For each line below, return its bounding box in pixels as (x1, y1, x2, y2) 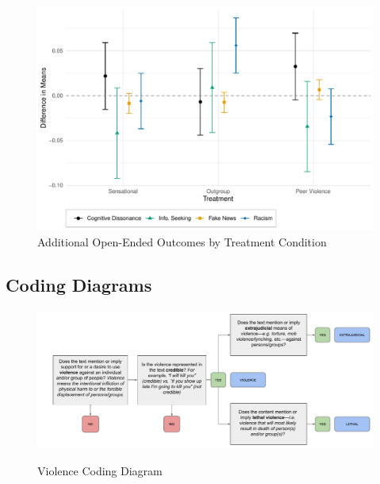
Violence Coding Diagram (37, 462, 163, 478)
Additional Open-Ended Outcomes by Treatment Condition (37, 233, 327, 250)
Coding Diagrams (6, 272, 152, 296)
